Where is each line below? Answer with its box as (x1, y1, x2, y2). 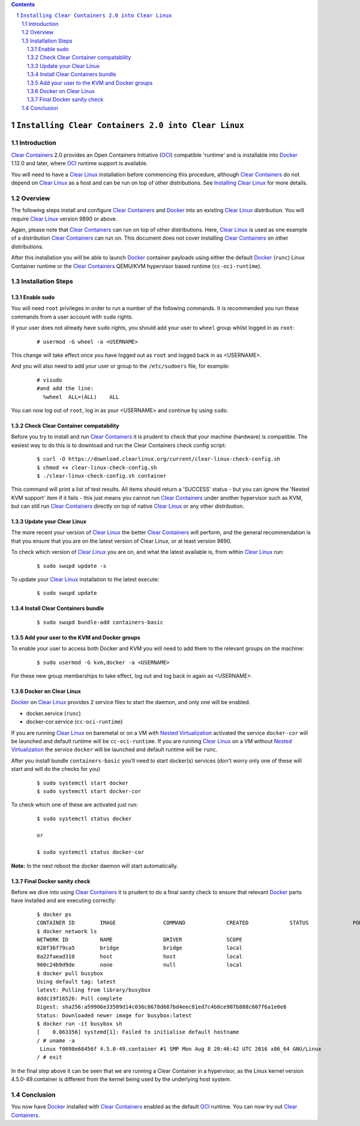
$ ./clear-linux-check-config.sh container (37, 472, 167, 479)
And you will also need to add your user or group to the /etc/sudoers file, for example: (11, 362, 230, 370)
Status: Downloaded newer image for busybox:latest (37, 1012, 192, 1018)
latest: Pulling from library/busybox (37, 987, 151, 994)
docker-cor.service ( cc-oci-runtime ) (26, 718, 123, 725)
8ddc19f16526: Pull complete (37, 995, 122, 1002)
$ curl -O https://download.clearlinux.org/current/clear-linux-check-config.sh (37, 455, 281, 463)
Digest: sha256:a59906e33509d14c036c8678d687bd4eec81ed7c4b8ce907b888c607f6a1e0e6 (37, 1003, 287, 1011)
